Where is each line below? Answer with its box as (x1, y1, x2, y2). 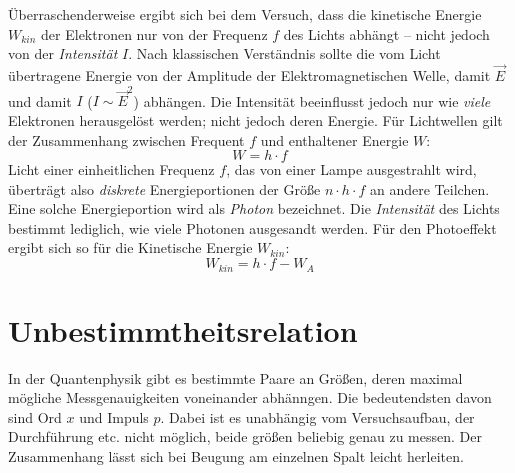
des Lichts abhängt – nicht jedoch (283, 23, 490, 44)
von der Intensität (8, 43, 118, 64)
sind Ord (8, 406, 62, 427)
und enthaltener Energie (260, 129, 409, 150)
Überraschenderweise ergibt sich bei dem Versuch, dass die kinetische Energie (8, 4, 482, 24)
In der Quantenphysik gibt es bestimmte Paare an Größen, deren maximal (8, 367, 463, 388)
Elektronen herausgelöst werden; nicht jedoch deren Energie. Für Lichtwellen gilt (8, 109, 503, 130)
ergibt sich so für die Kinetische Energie (8, 237, 253, 258)
